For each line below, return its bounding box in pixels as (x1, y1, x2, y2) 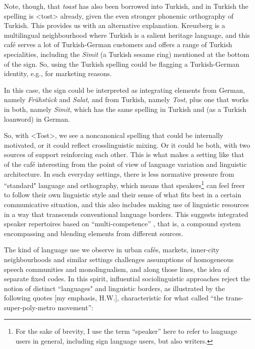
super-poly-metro (4, 302, 55, 312)
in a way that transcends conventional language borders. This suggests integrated (4, 209, 249, 219)
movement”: (57, 302, 94, 312)
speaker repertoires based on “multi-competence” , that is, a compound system (4, 218, 241, 229)
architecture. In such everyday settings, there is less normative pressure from (4, 168, 234, 179)
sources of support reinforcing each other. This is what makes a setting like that (4, 149, 244, 160)
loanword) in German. (4, 113, 70, 124)
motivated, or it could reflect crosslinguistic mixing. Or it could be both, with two (4, 139, 251, 150)
